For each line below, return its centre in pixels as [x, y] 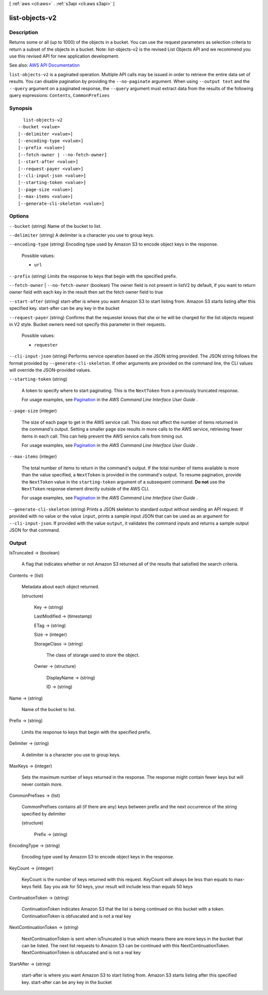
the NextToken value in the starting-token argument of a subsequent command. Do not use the [123, 482]
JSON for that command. [35, 530]
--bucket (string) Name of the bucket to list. [55, 226]
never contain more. [42, 784]
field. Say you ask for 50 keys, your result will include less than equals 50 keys [113, 886]
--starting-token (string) [38, 379]
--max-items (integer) [33, 456]
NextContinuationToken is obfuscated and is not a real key [81, 953]
